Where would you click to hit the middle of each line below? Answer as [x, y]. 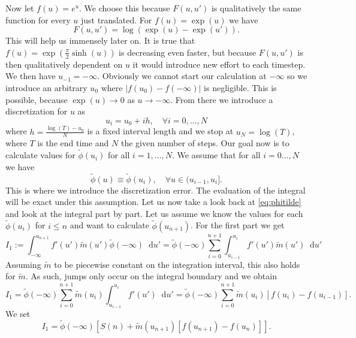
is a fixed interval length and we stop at [160, 131]
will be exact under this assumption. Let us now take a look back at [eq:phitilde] [153, 202]
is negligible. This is [240, 87]
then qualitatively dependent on [64, 64]
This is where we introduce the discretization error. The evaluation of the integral [156, 190]
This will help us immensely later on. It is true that [100, 40]
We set [18, 314]
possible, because [37, 99]
